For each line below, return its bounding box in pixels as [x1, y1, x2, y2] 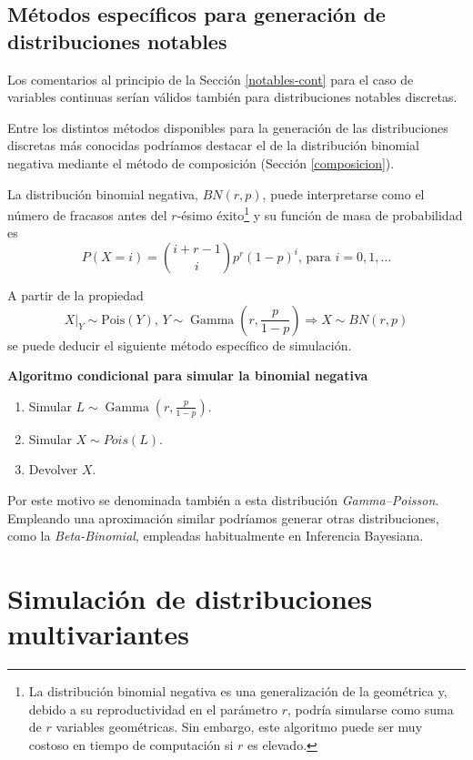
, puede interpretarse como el [262, 184, 425, 203]
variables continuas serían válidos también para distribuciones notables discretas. [7, 87, 458, 106]
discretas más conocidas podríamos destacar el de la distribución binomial [7, 136, 419, 155]
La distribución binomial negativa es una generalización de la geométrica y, [28, 682, 448, 701]
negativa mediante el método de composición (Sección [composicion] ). [7, 153, 395, 172]
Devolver [28, 460, 78, 479]
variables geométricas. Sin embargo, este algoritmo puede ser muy [55, 717, 423, 736]
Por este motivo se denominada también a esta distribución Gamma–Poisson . [7, 490, 439, 509]
